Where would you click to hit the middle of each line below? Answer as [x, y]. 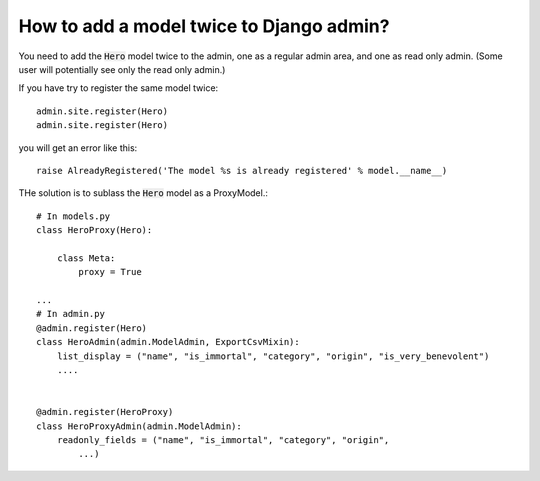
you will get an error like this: [78, 147]
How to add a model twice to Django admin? [204, 26]
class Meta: [86, 258]
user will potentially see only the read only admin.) [122, 69]
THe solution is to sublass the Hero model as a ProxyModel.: [143, 193]
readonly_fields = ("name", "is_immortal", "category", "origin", [223, 439]
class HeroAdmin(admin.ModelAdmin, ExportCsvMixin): [168, 342]
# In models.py [73, 216]
